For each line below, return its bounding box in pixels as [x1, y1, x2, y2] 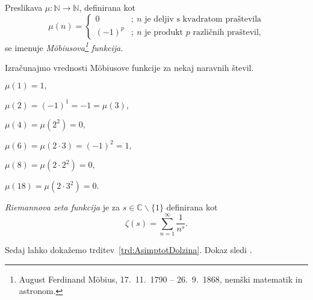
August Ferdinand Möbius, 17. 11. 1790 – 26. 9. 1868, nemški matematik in [19, 272, 303, 285]
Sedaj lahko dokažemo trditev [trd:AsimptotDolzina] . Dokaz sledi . [5, 243, 252, 256]
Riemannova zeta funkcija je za [5, 201, 120, 213]
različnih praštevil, [193, 28, 261, 37]
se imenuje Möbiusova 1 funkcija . [5, 39, 123, 54]
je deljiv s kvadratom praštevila [144, 15, 262, 24]
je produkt [144, 28, 184, 37]
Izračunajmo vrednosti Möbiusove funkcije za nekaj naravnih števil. [5, 61, 254, 73]
